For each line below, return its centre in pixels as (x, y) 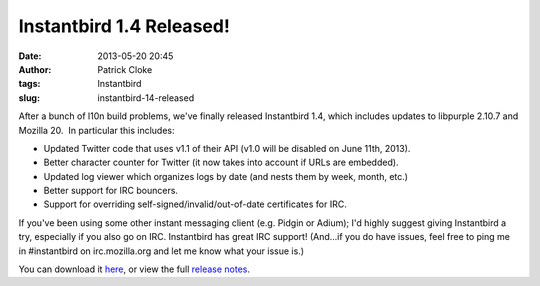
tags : (29, 84)
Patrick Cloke (125, 69)
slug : (29, 97)
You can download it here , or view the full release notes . (134, 269)
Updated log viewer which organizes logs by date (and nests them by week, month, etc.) (226, 176)
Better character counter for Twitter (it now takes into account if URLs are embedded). (221, 162)
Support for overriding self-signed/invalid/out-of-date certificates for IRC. (195, 204)
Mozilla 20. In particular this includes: (96, 130)
